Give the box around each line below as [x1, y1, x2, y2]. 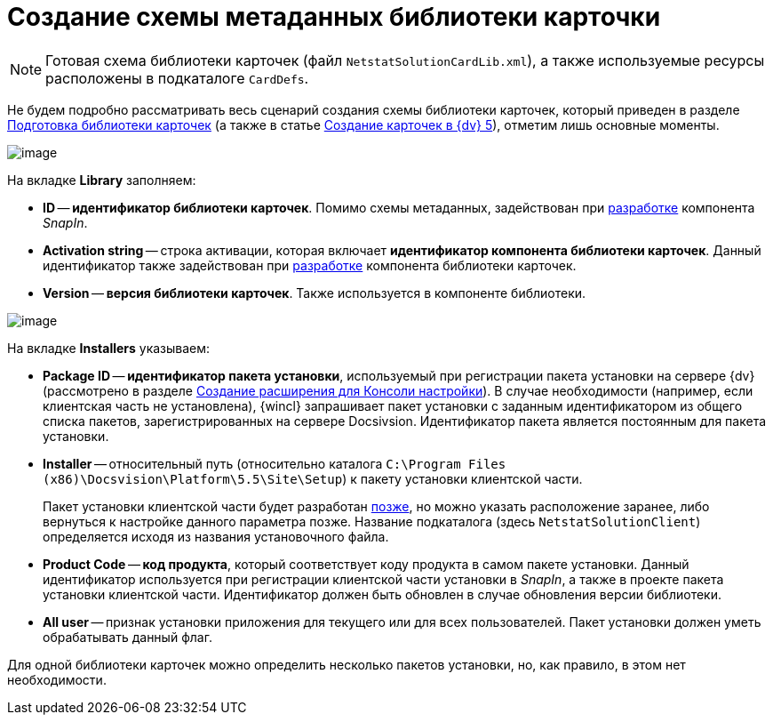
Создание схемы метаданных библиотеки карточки [7, 2, 661, 32]
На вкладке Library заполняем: [7, 172, 196, 188]
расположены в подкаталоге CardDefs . [45, 68, 309, 87]
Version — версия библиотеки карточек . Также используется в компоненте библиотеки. [43, 285, 586, 301]
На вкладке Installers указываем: [7, 340, 211, 356]
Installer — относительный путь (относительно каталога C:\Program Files [43, 455, 506, 471]
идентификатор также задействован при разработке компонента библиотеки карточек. [43, 257, 577, 273]
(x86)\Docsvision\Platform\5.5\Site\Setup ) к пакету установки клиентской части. [43, 470, 583, 486]
